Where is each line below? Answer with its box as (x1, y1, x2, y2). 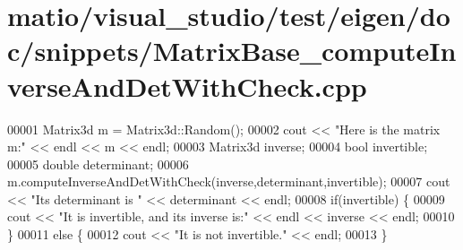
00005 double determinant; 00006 (7, 154, 189, 173)
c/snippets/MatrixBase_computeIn (7, 32, 457, 69)
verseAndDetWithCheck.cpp (7, 67, 367, 104)
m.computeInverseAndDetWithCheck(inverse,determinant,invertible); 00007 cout (7, 172, 450, 191)
